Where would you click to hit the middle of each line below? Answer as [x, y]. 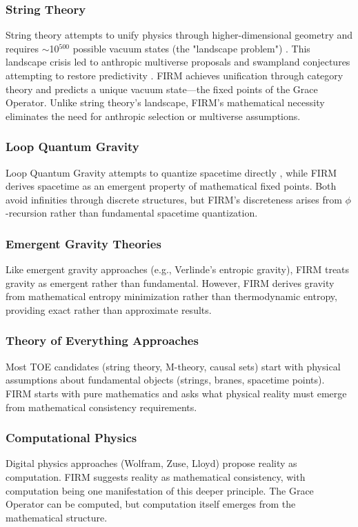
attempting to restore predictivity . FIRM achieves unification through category [175, 75]
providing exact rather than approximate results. [109, 309]
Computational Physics [71, 438]
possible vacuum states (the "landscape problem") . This [191, 48]
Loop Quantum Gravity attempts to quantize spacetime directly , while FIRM [171, 172]
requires [22, 48]
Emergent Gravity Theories [83, 243]
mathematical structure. [57, 517]
